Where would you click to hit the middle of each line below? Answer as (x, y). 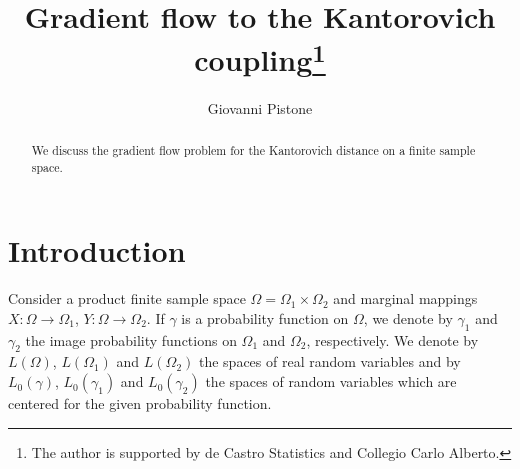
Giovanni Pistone (260, 107)
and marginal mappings (405, 298)
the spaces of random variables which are (331, 381)
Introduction (97, 250)
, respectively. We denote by (392, 339)
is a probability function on (265, 317)
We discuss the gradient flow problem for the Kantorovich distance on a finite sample (253, 150)
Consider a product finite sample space (127, 298)
